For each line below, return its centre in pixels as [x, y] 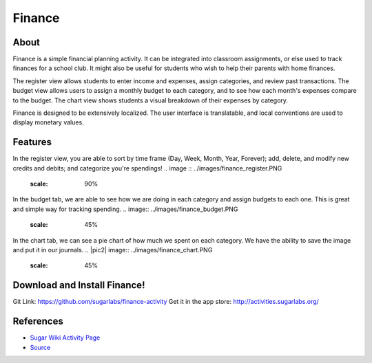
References [38, 321]
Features [32, 142]
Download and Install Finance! [79, 285]
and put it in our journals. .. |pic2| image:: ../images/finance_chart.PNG [113, 250]
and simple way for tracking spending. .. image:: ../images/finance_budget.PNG [125, 209]
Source [40, 347]
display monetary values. [48, 122]
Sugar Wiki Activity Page [65, 338]
